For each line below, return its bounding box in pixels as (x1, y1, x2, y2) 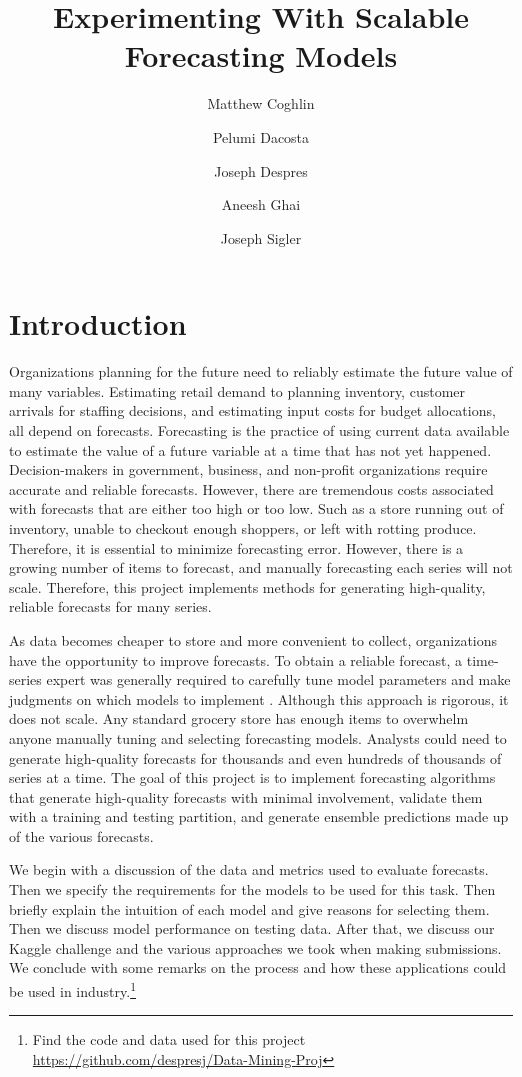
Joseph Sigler (220, 227, 302, 248)
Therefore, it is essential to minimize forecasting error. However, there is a (9, 537, 464, 558)
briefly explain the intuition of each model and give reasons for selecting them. (9, 898, 490, 919)
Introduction (9, 303, 187, 344)
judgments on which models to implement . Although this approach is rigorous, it (9, 688, 509, 709)
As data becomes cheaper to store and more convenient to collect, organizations (9, 629, 498, 650)
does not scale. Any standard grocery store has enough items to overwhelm (9, 708, 469, 729)
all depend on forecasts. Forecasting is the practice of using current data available (9, 420, 510, 440)
